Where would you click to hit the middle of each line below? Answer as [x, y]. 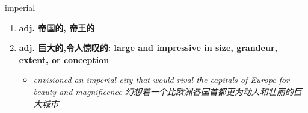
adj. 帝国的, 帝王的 [57, 27]
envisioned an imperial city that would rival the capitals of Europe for [161, 80]
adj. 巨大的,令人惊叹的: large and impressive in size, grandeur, [148, 48]
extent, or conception [64, 59]
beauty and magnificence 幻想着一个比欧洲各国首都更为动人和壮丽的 [163, 91]
